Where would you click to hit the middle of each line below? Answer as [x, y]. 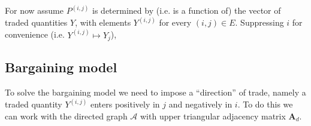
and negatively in [200, 104]
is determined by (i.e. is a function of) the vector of [187, 10]
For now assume [34, 10]
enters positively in [125, 104]
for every [175, 22]
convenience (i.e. [35, 34]
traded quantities [36, 22]
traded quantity [34, 104]
